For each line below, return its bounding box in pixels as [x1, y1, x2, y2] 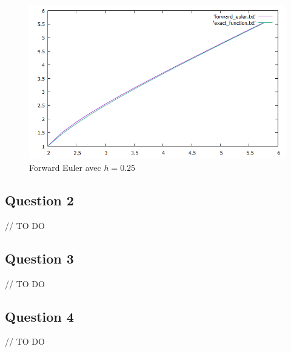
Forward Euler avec [29, 161, 101, 173]
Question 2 [5, 190, 74, 209]
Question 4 [5, 307, 74, 325]
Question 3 [5, 248, 74, 267]
